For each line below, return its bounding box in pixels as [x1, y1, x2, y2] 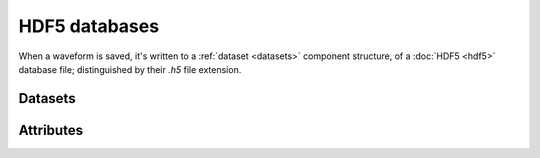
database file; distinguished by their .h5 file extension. [18, 63, 242, 75]
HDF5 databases [18, 15, 160, 37]
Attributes [18, 121, 84, 139]
